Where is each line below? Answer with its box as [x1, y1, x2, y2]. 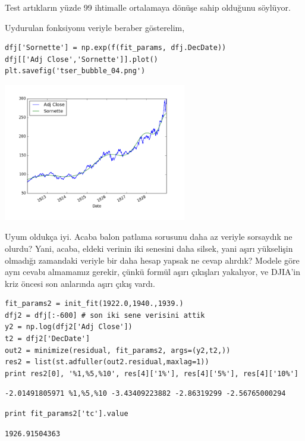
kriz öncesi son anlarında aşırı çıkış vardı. [5, 277, 155, 289]
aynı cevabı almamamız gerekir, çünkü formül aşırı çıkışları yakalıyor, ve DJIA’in [5, 265, 301, 278]
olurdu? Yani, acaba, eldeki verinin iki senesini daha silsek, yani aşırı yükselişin [5, 242, 293, 254]
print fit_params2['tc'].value [5, 409, 128, 418]
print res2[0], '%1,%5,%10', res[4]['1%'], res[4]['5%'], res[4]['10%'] [5, 369, 298, 378]
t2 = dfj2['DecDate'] [5, 334, 90, 343]
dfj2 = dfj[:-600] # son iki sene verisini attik [5, 311, 205, 320]
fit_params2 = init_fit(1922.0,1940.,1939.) [5, 299, 184, 308]
